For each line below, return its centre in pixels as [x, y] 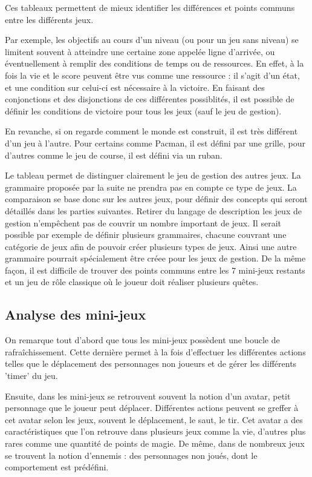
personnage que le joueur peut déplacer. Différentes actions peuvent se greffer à [152, 408]
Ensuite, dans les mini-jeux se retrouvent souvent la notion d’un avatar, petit [148, 396]
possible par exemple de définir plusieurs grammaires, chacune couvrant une [146, 235]
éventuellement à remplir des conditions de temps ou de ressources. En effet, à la [154, 63]
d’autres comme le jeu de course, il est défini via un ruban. [114, 155]
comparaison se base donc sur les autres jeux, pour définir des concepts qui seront [156, 199]
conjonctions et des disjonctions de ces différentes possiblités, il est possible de [150, 99]
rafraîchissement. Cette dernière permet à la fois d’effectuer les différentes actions [155, 351]
